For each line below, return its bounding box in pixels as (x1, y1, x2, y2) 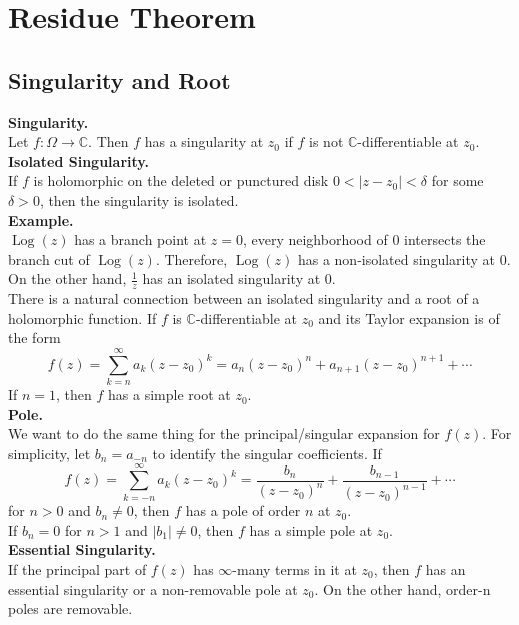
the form (8, 327, 61, 348)
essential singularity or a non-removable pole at (8, 578, 298, 599)
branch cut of (8, 248, 90, 269)
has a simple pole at (249, 519, 373, 540)
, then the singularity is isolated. (39, 189, 239, 210)
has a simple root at (108, 384, 231, 405)
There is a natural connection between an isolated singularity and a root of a (8, 288, 480, 309)
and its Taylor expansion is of (318, 307, 500, 328)
